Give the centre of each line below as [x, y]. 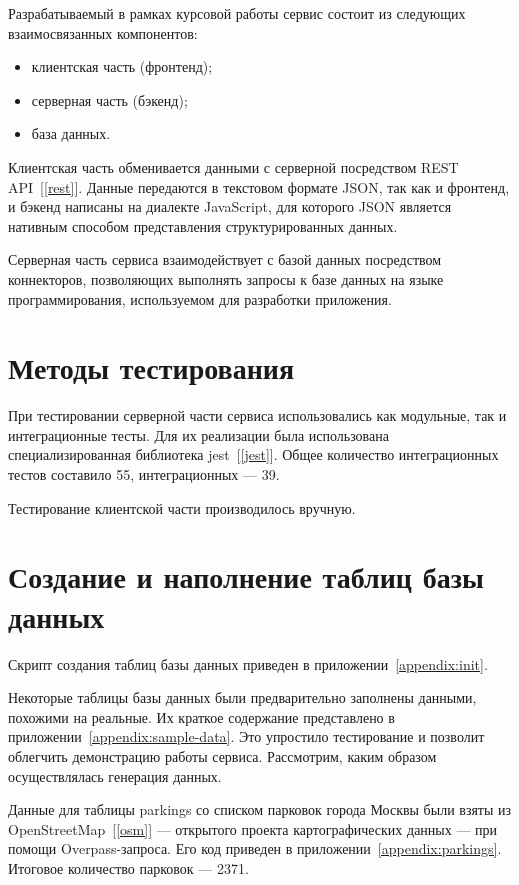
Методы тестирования [151, 367]
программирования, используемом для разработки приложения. [200, 298]
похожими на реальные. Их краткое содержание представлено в [201, 716]
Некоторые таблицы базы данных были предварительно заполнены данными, [242, 697]
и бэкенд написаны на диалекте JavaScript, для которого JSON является [230, 206]
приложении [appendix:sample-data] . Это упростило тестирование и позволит [246, 736]
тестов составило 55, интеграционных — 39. [144, 474]
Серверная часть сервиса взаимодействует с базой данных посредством [225, 259]
